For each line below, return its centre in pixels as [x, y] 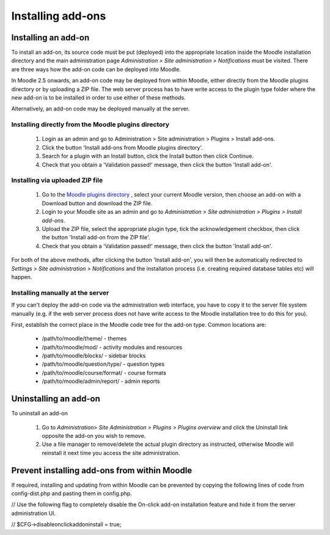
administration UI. [34, 513]
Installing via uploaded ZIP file [57, 180]
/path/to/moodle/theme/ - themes [84, 338]
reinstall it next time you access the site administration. [111, 453]
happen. [22, 277]
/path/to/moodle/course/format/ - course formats [104, 373]
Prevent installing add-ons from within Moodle [102, 470]
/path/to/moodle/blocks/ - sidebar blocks [94, 356]
